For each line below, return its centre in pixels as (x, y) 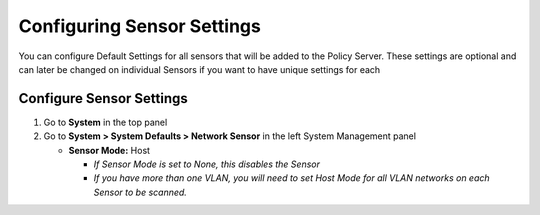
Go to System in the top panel (105, 122)
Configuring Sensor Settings (140, 26)
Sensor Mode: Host (109, 150)
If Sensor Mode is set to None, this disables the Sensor (206, 164)
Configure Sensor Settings (103, 98)
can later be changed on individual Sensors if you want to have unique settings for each (199, 69)
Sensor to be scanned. (140, 192)
